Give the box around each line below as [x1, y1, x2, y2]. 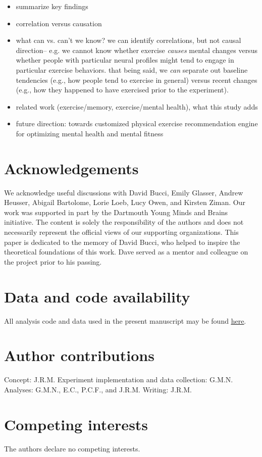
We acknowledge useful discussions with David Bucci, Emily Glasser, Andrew [4, 187, 243, 197]
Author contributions [4, 345, 154, 366]
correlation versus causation [16, 18, 102, 28]
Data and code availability [4, 286, 190, 307]
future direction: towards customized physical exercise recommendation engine [16, 118, 258, 129]
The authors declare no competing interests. [4, 443, 140, 453]
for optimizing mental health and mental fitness [16, 128, 164, 138]
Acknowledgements [4, 158, 139, 178]
